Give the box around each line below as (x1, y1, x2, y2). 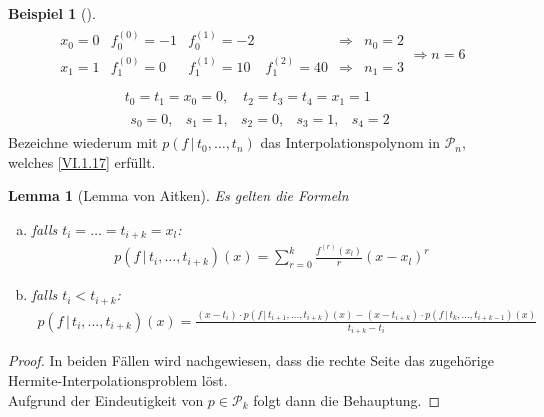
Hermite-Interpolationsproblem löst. (8, 370, 228, 390)
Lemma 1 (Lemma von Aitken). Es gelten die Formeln (8, 185, 349, 206)
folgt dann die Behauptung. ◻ (253, 389, 441, 410)
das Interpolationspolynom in (260, 132, 440, 153)
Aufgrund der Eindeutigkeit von (8, 389, 204, 410)
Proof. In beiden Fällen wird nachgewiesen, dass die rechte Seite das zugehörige (8, 350, 494, 371)
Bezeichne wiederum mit (8, 132, 158, 153)
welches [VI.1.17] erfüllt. (8, 151, 156, 172)
